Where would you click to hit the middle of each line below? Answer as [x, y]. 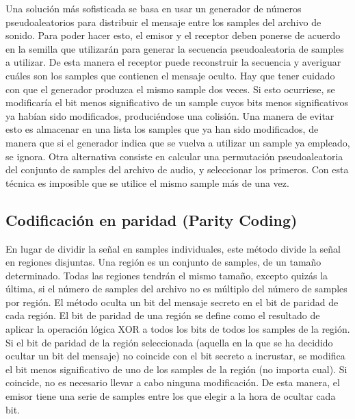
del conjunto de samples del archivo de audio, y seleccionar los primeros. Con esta [177, 169]
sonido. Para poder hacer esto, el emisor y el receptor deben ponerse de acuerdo [173, 35]
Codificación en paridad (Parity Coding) [152, 219]
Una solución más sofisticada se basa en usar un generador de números [154, 8]
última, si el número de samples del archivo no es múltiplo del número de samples [176, 289]
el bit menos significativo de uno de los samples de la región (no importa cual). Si [176, 369]
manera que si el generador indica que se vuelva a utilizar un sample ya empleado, [178, 142]
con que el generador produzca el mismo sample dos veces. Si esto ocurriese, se [170, 89]
